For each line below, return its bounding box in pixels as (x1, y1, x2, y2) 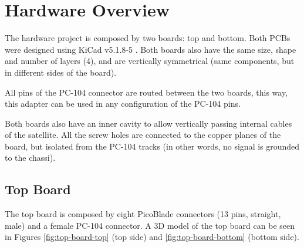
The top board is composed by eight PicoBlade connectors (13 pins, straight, (5, 208, 281, 220)
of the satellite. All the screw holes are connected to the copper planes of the (5, 128, 281, 141)
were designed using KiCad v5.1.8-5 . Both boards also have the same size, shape (5, 43, 296, 55)
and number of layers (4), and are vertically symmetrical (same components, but (5, 55, 295, 67)
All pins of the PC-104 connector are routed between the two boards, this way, (5, 86, 288, 98)
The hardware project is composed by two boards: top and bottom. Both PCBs (5, 32, 291, 44)
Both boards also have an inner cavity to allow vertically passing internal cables (5, 117, 292, 129)
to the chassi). (5, 151, 56, 164)
